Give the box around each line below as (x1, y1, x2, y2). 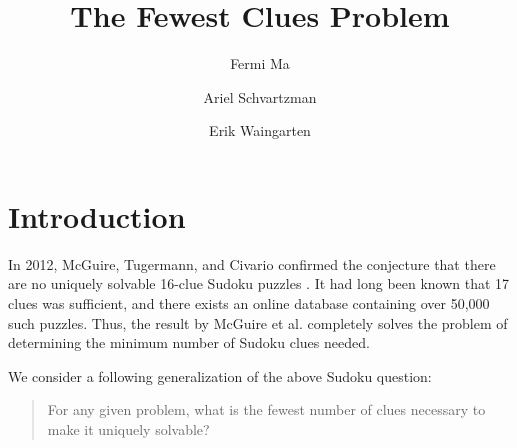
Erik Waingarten (209, 120, 311, 141)
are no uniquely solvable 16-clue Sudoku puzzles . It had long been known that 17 (8, 273, 510, 294)
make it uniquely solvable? (47, 419, 210, 439)
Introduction (8, 195, 186, 236)
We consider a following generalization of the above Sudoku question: (8, 365, 432, 386)
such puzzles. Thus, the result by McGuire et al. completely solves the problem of (8, 312, 508, 333)
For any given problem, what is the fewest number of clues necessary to (47, 399, 486, 420)
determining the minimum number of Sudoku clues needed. (8, 332, 370, 353)
